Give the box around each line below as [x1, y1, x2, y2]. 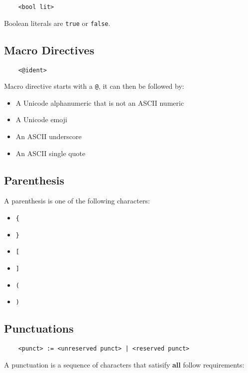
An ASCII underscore [15, 131, 82, 142]
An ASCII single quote [15, 148, 86, 158]
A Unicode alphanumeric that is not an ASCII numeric [15, 97, 184, 108]
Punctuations [4, 321, 74, 336]
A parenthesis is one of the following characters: [4, 195, 150, 206]
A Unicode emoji [15, 114, 67, 125]
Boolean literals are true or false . [4, 17, 111, 28]
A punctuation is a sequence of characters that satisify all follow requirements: [4, 359, 245, 370]
